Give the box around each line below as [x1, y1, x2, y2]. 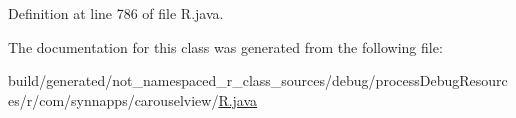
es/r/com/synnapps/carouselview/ [8, 89, 219, 110]
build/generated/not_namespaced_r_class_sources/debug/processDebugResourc [8, 70, 508, 91]
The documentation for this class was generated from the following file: [8, 36, 443, 57]
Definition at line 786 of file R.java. [8, 3, 224, 23]
